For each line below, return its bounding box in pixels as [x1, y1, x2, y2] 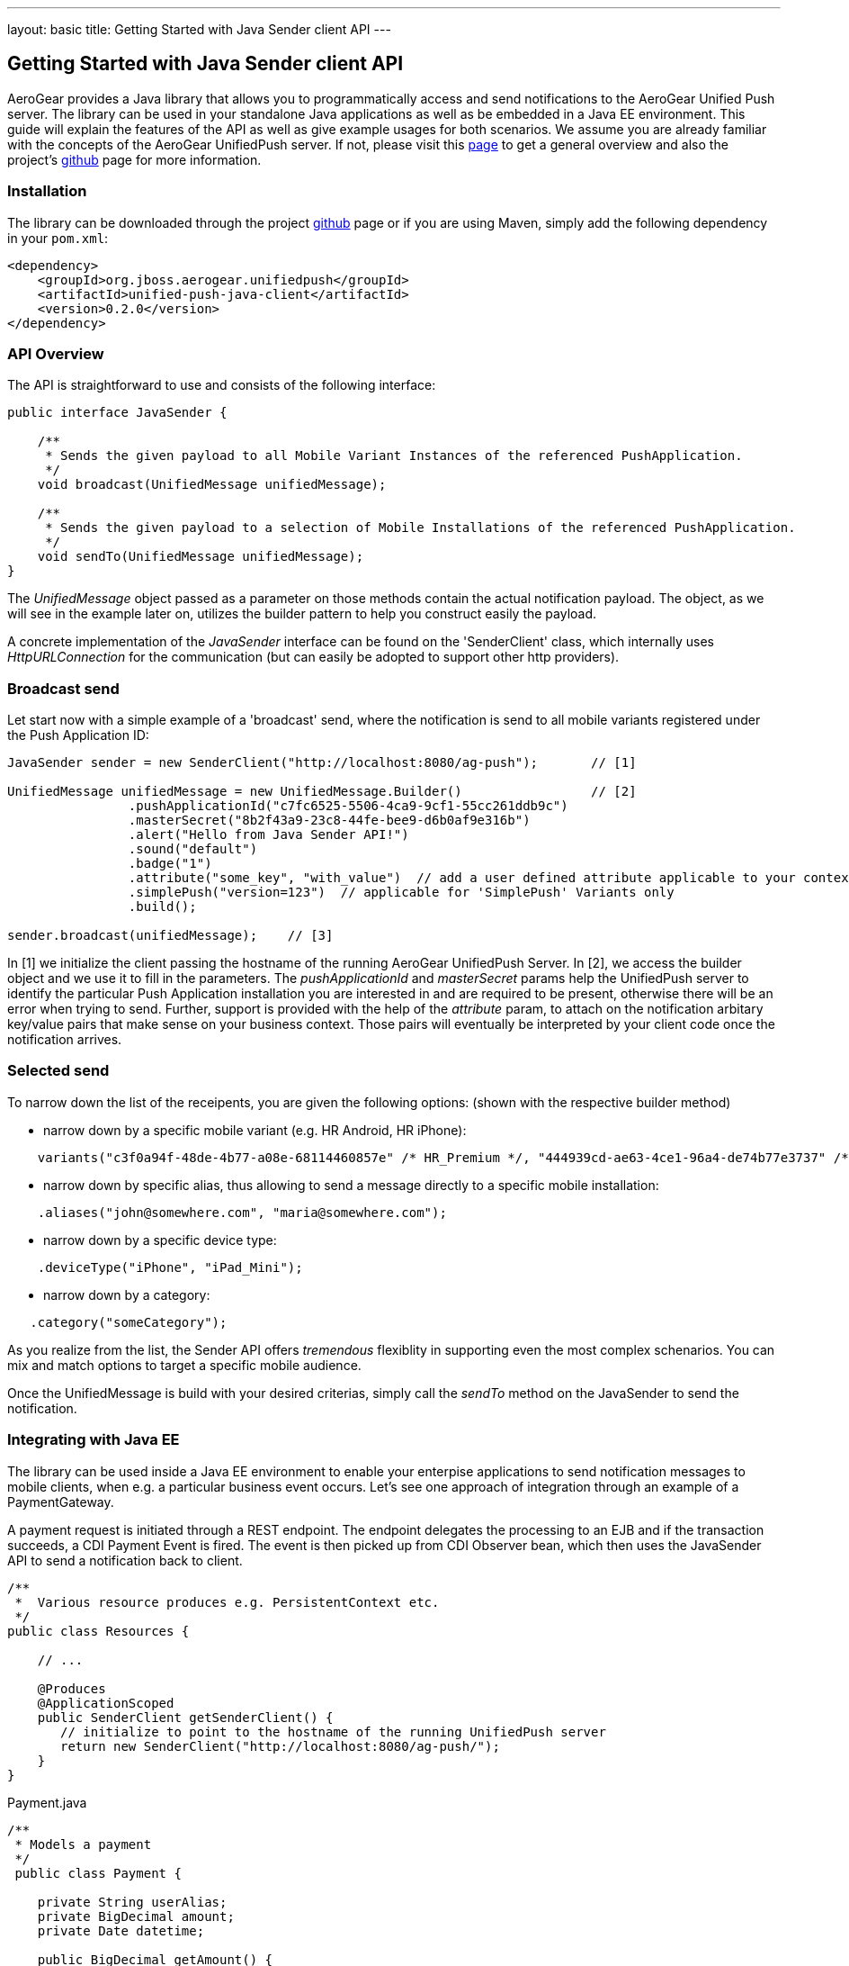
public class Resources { [7, 1623, 190, 1638]
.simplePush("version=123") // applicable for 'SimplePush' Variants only [128, 885, 675, 900]
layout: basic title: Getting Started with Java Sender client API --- [7, 22, 391, 37]
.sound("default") [128, 842, 258, 857]
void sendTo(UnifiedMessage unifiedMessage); [37, 549, 364, 564]
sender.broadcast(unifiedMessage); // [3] [7, 928, 334, 943]
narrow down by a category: [43, 1286, 210, 1303]
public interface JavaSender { [7, 405, 228, 420]
